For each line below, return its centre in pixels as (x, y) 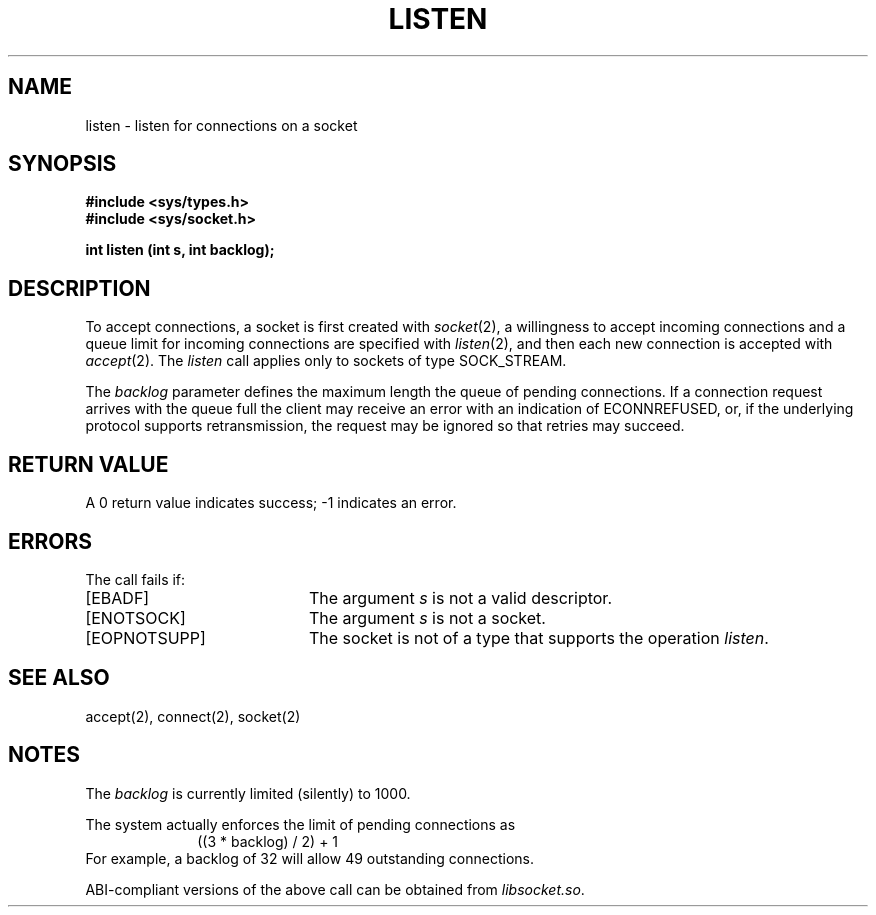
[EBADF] (117, 597)
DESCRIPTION (79, 288)
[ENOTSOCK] (135, 617)
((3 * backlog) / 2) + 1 (268, 841)
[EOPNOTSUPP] (145, 637)
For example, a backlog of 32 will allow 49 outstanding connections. (310, 858)
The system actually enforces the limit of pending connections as (300, 824)
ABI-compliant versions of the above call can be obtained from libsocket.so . (335, 889)
